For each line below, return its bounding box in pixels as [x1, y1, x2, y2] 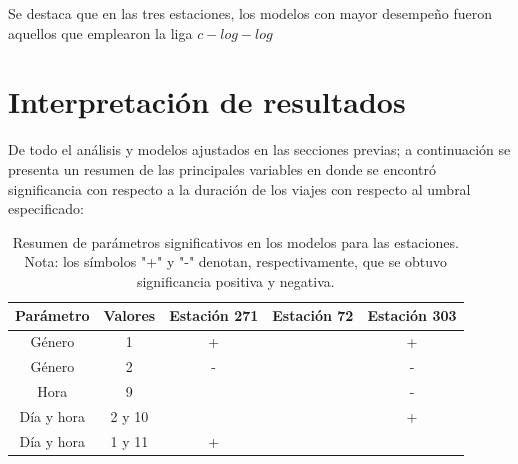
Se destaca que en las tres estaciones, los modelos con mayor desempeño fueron [8, 3, 493, 23]
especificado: [8, 198, 84, 219]
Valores [103, 305, 156, 326]
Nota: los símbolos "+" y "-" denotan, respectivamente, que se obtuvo [24, 251, 448, 272]
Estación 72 [272, 305, 354, 326]
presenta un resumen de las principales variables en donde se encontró [8, 158, 437, 179]
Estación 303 [367, 305, 457, 326]
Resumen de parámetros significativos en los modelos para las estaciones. [12, 231, 459, 252]
